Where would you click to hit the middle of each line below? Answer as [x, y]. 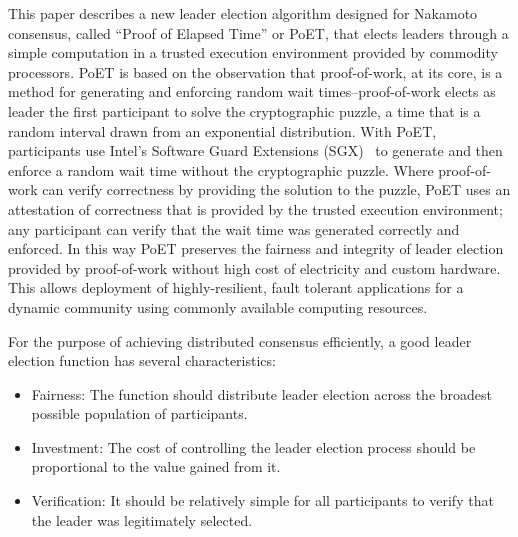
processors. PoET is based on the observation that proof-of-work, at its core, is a [255, 71]
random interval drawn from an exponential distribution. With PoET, [222, 130]
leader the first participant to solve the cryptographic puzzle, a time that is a [244, 110]
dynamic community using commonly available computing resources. [218, 306]
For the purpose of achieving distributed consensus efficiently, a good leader [240, 340]
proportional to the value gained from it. [156, 466]
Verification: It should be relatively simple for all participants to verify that [262, 500]
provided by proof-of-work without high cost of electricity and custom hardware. [254, 267]
